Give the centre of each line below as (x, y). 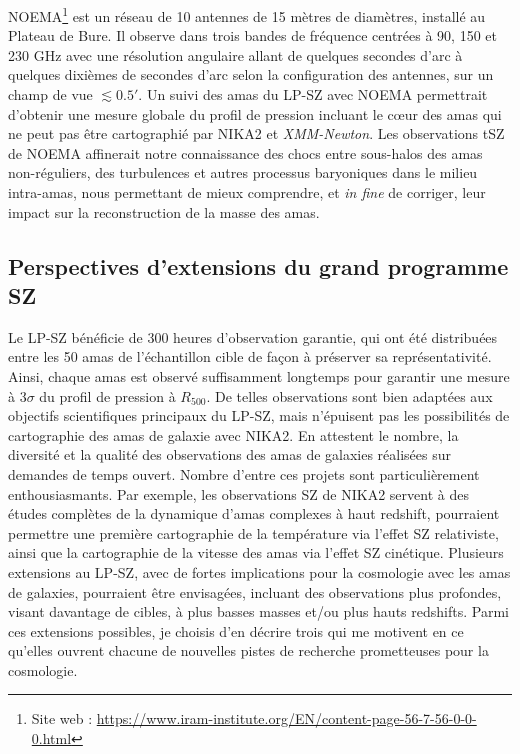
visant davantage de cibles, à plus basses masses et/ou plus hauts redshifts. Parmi (258, 611)
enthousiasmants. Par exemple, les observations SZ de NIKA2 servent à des (238, 493)
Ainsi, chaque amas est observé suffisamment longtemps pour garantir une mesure (259, 375)
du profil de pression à (107, 395)
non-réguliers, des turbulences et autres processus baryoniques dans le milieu (243, 172)
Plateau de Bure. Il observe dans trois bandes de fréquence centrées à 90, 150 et (252, 35)
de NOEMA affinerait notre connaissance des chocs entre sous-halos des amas (245, 152)
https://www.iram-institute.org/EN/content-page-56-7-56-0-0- (286, 718)
